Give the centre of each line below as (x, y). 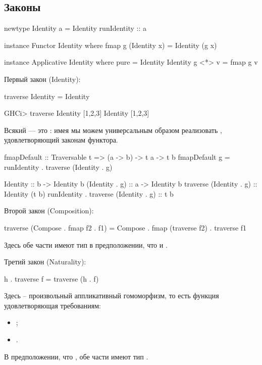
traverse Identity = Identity (47, 96)
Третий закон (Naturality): (45, 262)
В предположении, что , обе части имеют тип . (76, 356)
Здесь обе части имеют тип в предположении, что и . (86, 244)
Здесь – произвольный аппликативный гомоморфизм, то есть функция (112, 295)
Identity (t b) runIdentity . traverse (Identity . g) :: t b (89, 193)
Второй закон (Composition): (49, 211)
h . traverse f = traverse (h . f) (51, 278)
